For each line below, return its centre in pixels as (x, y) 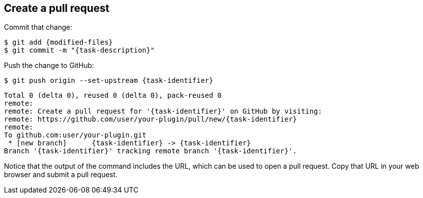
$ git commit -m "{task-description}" (79, 50)
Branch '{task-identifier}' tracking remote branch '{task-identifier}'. (151, 151)
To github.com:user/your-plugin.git (75, 135)
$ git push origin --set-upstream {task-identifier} (109, 81)
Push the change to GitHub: (49, 66)
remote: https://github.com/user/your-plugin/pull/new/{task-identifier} (151, 119)
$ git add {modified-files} (59, 42)
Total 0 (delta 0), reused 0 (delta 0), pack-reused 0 (113, 96)
